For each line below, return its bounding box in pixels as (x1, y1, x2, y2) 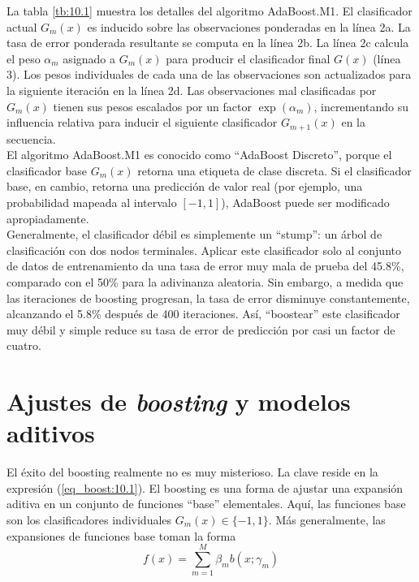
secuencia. (6, 130, 56, 147)
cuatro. (6, 337, 41, 354)
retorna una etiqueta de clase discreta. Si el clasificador (137, 162, 412, 179)
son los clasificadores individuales (6, 511, 172, 528)
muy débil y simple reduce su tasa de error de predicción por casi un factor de (6, 321, 395, 338)
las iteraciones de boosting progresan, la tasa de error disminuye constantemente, (6, 289, 410, 306)
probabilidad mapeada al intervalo (6, 193, 177, 210)
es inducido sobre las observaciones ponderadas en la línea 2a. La (87, 18, 411, 35)
